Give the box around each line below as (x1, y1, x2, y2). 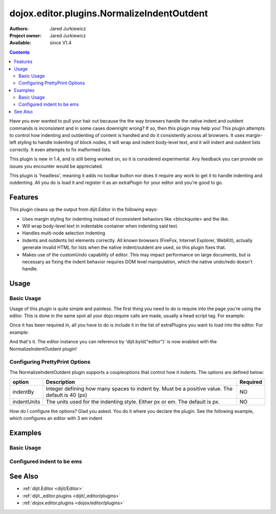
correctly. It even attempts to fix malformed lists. (9, 146, 112, 153)
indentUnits (12, 399, 40, 406)
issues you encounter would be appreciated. (9, 163, 103, 169)
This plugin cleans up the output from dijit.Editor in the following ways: (9, 206, 158, 213)
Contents (9, 49, 30, 55)
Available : (9, 40, 32, 46)
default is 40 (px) (46, 391, 87, 399)
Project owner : (9, 32, 42, 38)
